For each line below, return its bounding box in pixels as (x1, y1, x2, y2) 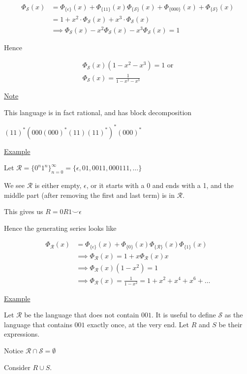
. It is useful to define (151, 310, 216, 320)
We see (4, 180, 25, 190)
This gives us (4, 206, 43, 217)
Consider (4, 362, 31, 372)
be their (218, 319, 243, 329)
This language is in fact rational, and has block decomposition (4, 107, 192, 117)
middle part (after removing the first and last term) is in (4, 189, 175, 200)
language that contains (4, 319, 72, 329)
